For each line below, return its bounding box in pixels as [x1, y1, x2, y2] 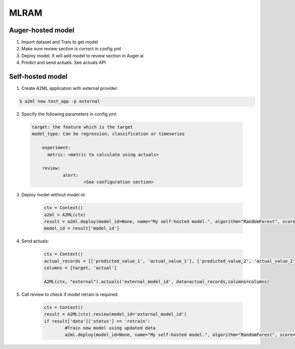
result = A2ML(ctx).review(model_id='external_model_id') [44, 312, 187, 317]
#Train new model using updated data [64, 325, 156, 331]
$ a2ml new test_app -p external [19, 99, 100, 104]
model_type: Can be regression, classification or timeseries [31, 131, 185, 137]
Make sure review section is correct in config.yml [21, 46, 121, 52]
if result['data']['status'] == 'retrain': [44, 318, 151, 324]
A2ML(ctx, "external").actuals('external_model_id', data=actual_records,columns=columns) [44, 279, 270, 284]
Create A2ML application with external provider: [21, 85, 119, 91]
